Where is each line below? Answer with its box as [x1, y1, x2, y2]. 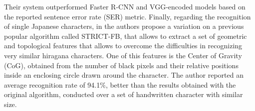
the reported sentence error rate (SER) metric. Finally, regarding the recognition [4, 11, 251, 21]
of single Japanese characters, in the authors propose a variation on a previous [4, 21, 244, 31]
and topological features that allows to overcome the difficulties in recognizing [4, 40, 243, 51]
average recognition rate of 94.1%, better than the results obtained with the [4, 79, 236, 90]
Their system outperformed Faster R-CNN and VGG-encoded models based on [4, 1, 246, 11]
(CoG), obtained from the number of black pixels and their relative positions [4, 60, 239, 70]
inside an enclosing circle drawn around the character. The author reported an [4, 70, 244, 80]
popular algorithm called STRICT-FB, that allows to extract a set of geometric [4, 30, 247, 41]
